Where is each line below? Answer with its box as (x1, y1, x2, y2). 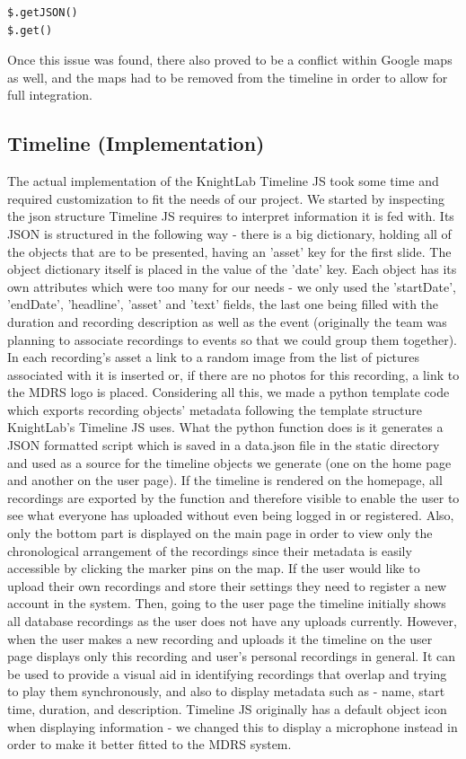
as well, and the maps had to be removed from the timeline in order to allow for (7, 67, 448, 86)
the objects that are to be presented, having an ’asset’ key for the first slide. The (7, 242, 452, 260)
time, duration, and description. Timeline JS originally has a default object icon (7, 699, 447, 718)
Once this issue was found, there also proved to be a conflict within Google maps (7, 50, 453, 69)
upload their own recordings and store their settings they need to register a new (7, 576, 447, 595)
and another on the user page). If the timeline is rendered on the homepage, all (7, 471, 443, 490)
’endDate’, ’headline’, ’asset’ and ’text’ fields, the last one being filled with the (7, 295, 439, 313)
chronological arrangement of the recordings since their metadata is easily (7, 541, 412, 560)
